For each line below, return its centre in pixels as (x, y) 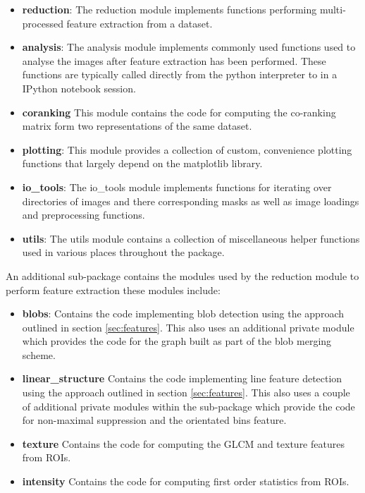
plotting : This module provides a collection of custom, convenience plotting (187, 149)
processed (43, 23)
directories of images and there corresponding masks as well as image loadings (191, 201)
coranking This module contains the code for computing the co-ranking (179, 112)
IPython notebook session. (79, 88)
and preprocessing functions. (83, 215)
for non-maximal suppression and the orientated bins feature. (154, 420)
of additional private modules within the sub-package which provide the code (188, 406)
